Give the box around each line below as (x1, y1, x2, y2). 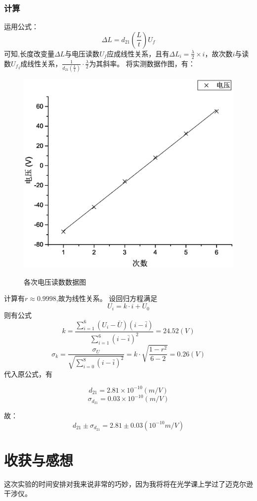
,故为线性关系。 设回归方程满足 (56, 293, 158, 303)
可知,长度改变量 (4, 48, 54, 58)
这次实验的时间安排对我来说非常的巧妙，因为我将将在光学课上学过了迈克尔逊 (4, 478, 253, 489)
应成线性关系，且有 (107, 48, 170, 58)
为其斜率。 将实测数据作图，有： (89, 58, 195, 68)
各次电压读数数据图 (24, 276, 86, 287)
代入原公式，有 (4, 368, 52, 379)
